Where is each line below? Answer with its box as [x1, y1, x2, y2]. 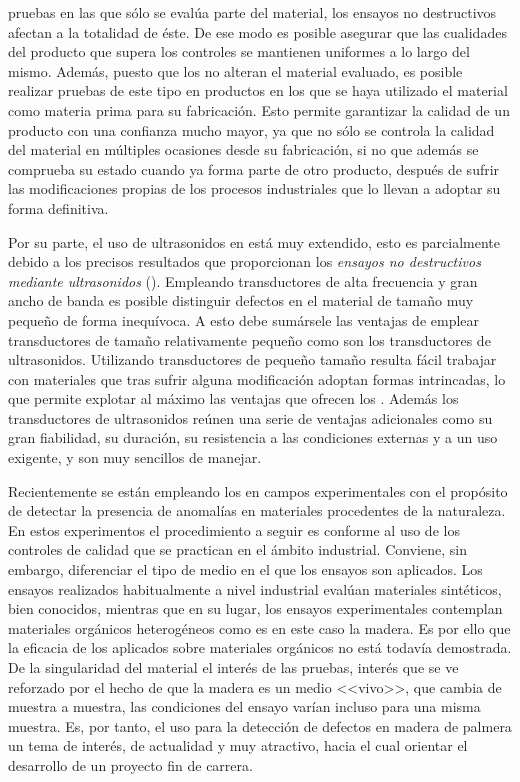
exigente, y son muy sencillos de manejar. [8, 447, 262, 468]
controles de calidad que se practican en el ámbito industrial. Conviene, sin [8, 539, 467, 560]
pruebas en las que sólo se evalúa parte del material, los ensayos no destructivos [8, 2, 497, 22]
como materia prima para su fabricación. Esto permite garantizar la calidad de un [8, 99, 510, 120]
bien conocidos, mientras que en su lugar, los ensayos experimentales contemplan [8, 598, 503, 619]
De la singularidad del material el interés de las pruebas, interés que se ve [8, 657, 459, 677]
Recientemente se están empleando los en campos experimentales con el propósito [8, 480, 508, 501]
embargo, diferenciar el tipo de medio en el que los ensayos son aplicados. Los [8, 559, 483, 580]
